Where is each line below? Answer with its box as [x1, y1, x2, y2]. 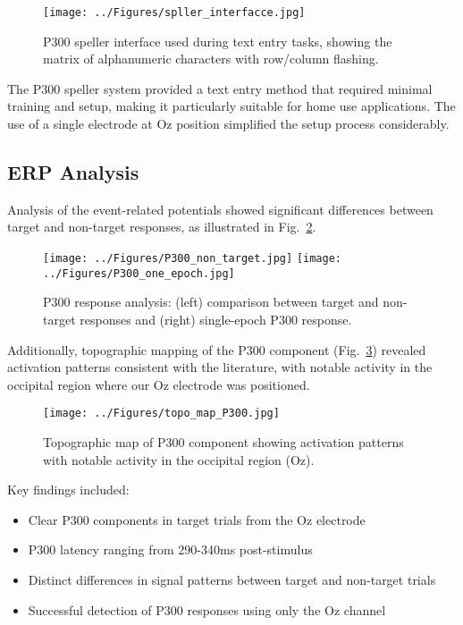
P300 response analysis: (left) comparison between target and [43, 292, 379, 311]
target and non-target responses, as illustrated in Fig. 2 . [7, 217, 316, 236]
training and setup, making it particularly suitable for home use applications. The [7, 97, 456, 115]
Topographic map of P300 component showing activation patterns [43, 432, 404, 451]
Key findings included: [7, 480, 130, 499]
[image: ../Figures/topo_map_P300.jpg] [43, 407, 280, 420]
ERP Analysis [7, 158, 139, 186]
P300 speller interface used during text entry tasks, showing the [43, 31, 392, 50]
